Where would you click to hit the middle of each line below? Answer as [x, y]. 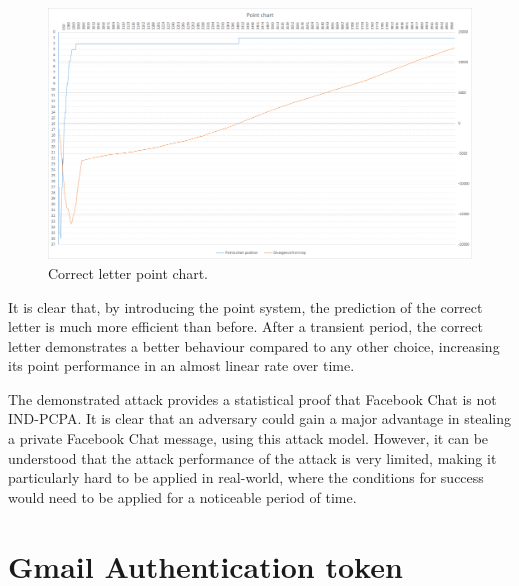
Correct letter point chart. [128, 272]
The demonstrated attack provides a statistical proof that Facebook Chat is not [252, 398]
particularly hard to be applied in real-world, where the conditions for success [246, 477]
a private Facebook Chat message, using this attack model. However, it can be [248, 438]
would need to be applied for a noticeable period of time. [182, 496]
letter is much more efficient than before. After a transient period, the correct [245, 326]
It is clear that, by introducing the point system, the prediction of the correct [245, 306]
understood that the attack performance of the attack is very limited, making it [252, 457]
